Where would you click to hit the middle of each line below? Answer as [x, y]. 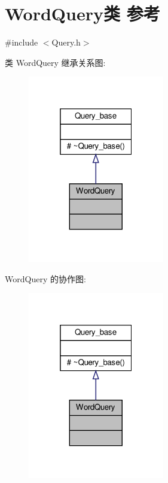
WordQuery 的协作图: [45, 278]
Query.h [66, 42]
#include [22, 42]
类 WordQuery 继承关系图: [55, 62]
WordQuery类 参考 [83, 13]
